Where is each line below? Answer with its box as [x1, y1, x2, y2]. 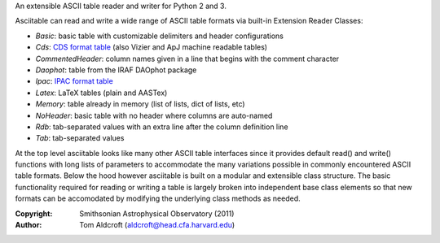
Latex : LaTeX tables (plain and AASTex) [35, 88, 168, 98]
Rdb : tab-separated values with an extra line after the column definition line [35, 122, 288, 132]
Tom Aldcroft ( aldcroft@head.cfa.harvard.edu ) [79, 220, 235, 230]
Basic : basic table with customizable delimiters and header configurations [35, 31, 284, 41]
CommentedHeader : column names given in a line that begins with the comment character [35, 54, 340, 63]
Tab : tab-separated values [35, 133, 125, 143]
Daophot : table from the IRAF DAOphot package [35, 65, 197, 75]
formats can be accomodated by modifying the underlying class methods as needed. [15, 193, 301, 203]
